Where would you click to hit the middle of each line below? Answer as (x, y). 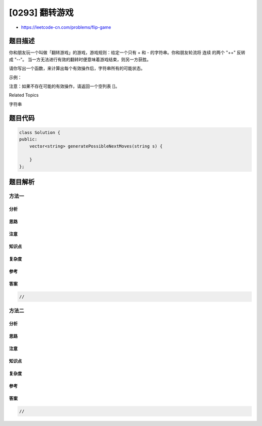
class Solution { (40, 132)
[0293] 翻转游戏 (41, 13)
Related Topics (24, 95)
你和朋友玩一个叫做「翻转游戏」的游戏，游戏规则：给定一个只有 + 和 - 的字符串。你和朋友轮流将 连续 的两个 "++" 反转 (127, 53)
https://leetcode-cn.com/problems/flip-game (66, 27)
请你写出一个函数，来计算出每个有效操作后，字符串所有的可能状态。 (77, 69)
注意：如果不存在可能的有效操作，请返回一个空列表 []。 (64, 86)
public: (28, 139)
